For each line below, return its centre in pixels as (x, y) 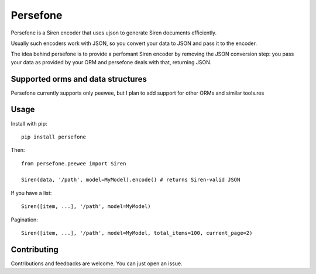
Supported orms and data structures (79, 79)
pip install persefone (54, 137)
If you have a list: (31, 193)
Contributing (35, 249)
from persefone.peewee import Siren (74, 163)
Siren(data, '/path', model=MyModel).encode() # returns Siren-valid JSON (131, 180)
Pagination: (24, 220)
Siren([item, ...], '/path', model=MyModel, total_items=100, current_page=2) (137, 233)
